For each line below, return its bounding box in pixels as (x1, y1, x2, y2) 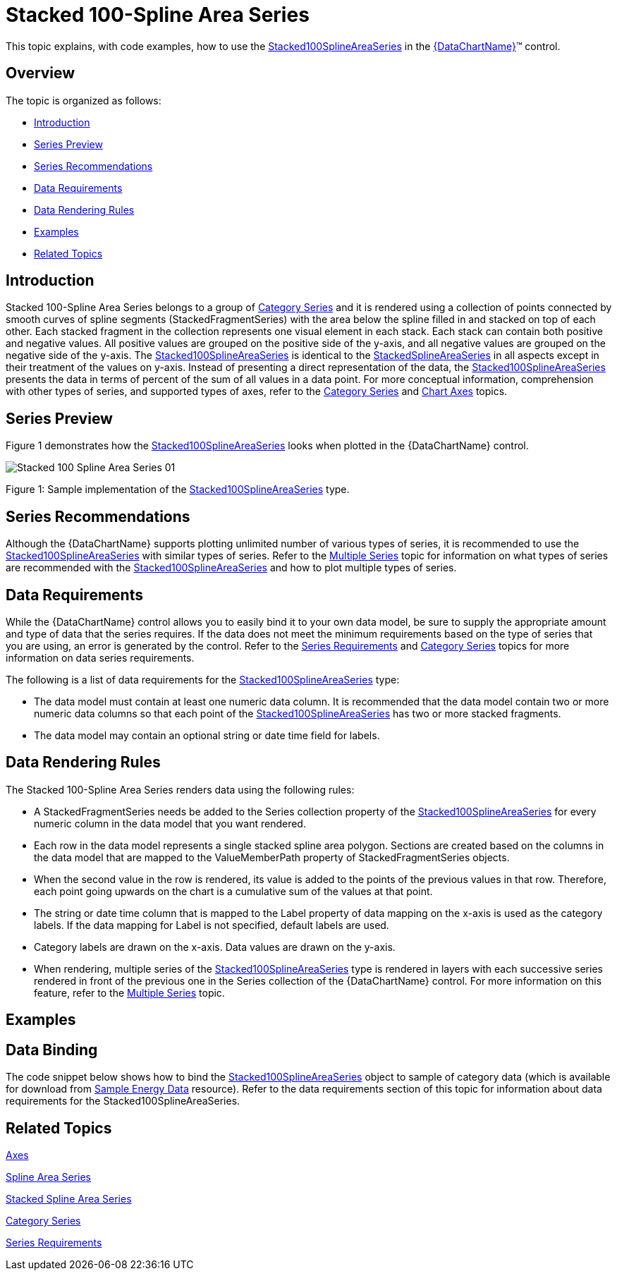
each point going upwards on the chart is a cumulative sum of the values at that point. (34, 885, 433, 897)
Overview (6, 64, 75, 83)
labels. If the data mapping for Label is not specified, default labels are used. (34, 918, 389, 931)
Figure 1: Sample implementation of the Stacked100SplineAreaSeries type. (6, 483, 350, 496)
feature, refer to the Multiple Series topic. (34, 986, 225, 999)
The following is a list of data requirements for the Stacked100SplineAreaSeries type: (6, 673, 400, 686)
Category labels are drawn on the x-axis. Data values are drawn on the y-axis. (34, 940, 396, 953)
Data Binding (6, 1040, 98, 1059)
